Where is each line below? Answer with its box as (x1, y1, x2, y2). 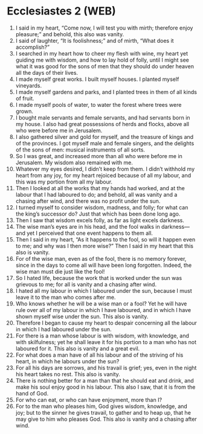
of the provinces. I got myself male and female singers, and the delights (15, 139, 195, 147)
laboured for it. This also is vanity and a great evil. (15, 345, 140, 352)
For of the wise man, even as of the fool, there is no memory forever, (15, 255, 187, 262)
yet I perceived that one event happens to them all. (27, 229, 153, 237)
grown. (15, 107, 34, 115)
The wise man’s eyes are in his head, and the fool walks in (15, 223, 160, 230)
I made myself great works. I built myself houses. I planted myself (15, 75, 179, 83)
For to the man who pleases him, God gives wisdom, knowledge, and (15, 403, 188, 410)
